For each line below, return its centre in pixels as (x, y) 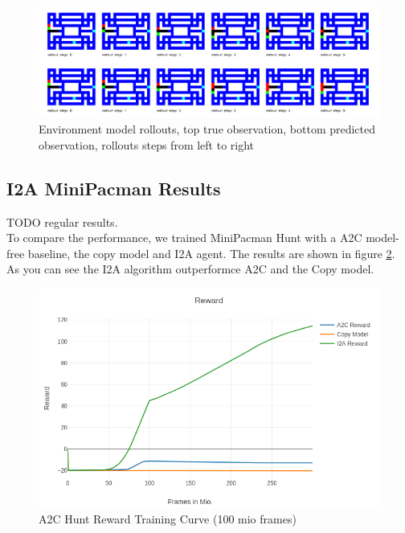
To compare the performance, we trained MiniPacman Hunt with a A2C (184, 238)
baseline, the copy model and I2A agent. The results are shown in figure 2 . (211, 253)
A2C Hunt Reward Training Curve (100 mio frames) (168, 519)
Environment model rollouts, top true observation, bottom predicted (207, 129)
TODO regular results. (62, 221)
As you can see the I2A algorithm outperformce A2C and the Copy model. (190, 269)
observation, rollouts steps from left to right (147, 144)
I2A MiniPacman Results (114, 188)
